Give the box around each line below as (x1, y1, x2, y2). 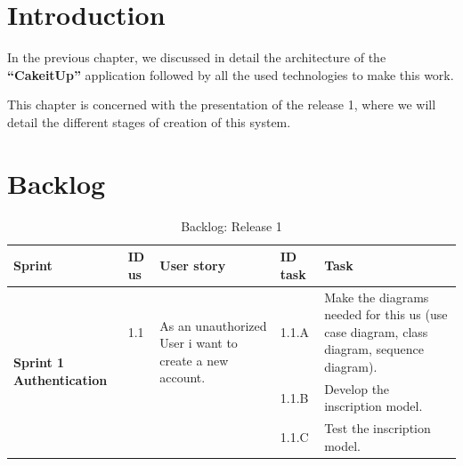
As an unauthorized (159, 316, 267, 334)
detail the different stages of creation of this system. (7, 112, 291, 131)
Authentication (13, 371, 108, 390)
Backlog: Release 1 (181, 216, 282, 235)
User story (159, 256, 226, 275)
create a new (159, 350, 229, 369)
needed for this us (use (324, 305, 448, 324)
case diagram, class (324, 322, 428, 341)
